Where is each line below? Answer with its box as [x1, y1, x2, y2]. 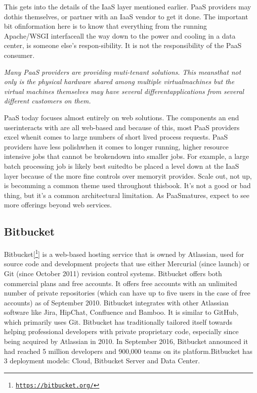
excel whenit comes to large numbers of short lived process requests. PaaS [4, 132, 228, 142]
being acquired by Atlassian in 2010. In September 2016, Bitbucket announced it [4, 336, 248, 346]
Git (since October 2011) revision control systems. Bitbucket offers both [4, 268, 222, 278]
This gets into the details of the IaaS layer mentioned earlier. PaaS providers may [4, 1, 252, 11]
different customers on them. [4, 96, 91, 106]
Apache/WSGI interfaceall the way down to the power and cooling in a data [4, 30, 236, 41]
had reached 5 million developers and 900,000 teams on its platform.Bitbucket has [4, 345, 253, 356]
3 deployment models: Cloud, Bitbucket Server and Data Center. [4, 355, 200, 366]
